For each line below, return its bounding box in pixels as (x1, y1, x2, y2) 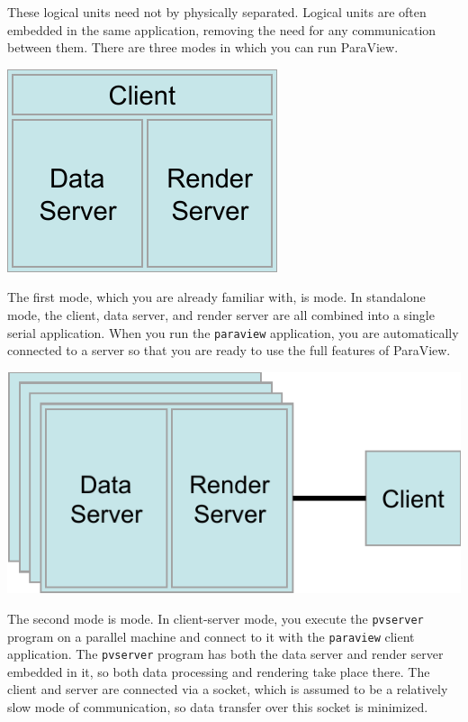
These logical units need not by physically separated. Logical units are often (7, 3, 427, 21)
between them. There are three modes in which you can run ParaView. (7, 38, 399, 57)
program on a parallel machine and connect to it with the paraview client (7, 626, 415, 645)
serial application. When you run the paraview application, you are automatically (7, 323, 459, 342)
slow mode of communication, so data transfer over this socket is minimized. (7, 698, 428, 717)
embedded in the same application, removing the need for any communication (7, 20, 436, 39)
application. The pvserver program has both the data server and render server (7, 644, 444, 663)
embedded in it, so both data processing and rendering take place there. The (7, 662, 430, 681)
